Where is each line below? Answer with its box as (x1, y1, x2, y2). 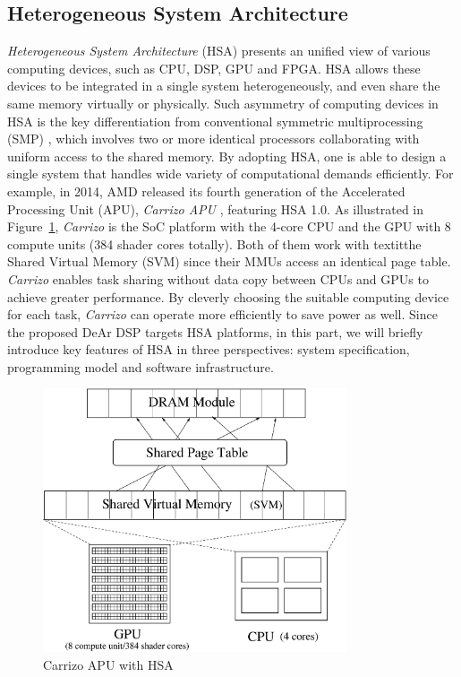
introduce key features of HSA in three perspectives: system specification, (7, 340, 410, 359)
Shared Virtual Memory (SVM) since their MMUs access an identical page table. (7, 252, 451, 271)
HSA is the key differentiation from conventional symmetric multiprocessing (7, 111, 423, 130)
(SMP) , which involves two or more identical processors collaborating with (7, 129, 420, 148)
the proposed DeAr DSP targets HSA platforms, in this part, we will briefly (7, 322, 423, 341)
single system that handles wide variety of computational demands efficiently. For (7, 164, 454, 183)
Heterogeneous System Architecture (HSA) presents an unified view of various (7, 41, 431, 60)
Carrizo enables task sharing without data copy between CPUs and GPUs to (7, 269, 429, 288)
